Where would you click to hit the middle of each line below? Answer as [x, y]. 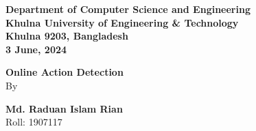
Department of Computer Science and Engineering [128, 9]
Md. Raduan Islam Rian [64, 108]
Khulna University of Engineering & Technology [122, 22]
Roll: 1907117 [34, 122]
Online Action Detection [65, 72]
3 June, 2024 [36, 49]
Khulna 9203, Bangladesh [67, 36]
